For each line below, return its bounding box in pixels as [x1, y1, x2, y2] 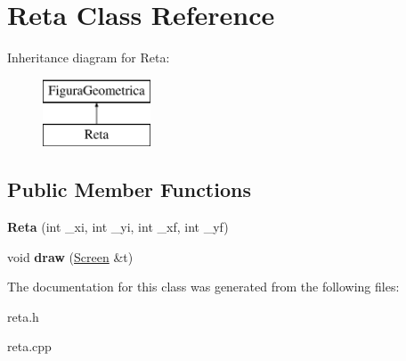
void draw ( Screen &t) [7, 247, 134, 266]
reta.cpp [7, 337, 52, 356]
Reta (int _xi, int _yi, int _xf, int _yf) [7, 217, 229, 236]
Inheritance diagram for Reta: [7, 48, 170, 67]
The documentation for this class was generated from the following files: [7, 277, 400, 296]
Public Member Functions [7, 176, 251, 203]
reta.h [7, 307, 39, 325]
